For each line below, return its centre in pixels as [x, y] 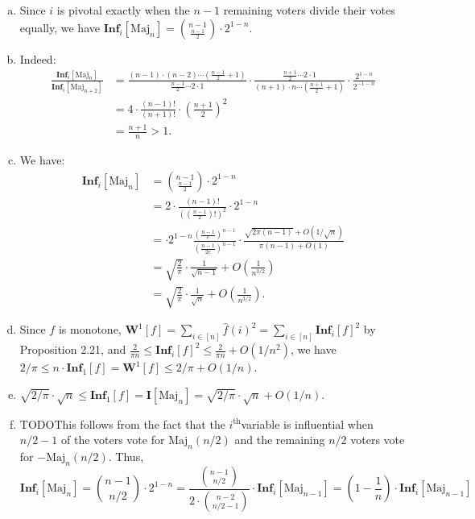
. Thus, [126, 457]
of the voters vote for [113, 440]
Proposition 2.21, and [73, 349]
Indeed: [38, 58]
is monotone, [90, 329]
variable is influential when [307, 424]
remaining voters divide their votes [309, 10]
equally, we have [60, 27]
